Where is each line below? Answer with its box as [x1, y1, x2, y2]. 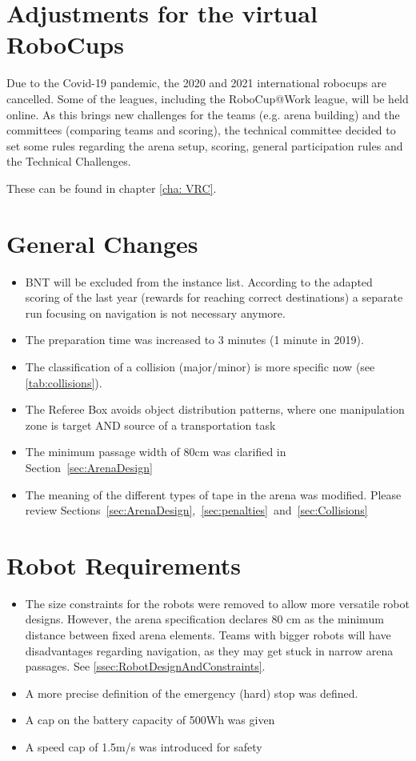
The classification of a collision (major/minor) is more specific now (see [25, 358, 375, 374]
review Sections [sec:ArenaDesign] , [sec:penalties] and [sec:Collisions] [25, 502, 368, 519]
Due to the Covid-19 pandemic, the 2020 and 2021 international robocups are [6, 74, 386, 91]
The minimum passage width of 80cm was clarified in [25, 443, 286, 460]
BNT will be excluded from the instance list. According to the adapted [25, 273, 373, 290]
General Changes [6, 226, 198, 259]
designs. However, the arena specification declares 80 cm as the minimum [25, 611, 384, 627]
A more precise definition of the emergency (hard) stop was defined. [25, 684, 358, 701]
